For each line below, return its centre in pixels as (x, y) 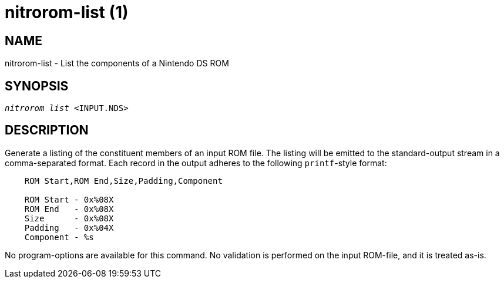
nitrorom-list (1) (67, 12)
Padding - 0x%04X (69, 228)
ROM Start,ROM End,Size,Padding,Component (123, 181)
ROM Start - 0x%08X (69, 199)
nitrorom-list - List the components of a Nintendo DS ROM (117, 63)
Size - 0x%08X (69, 218)
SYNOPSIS (37, 86)
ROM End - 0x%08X (69, 209)
